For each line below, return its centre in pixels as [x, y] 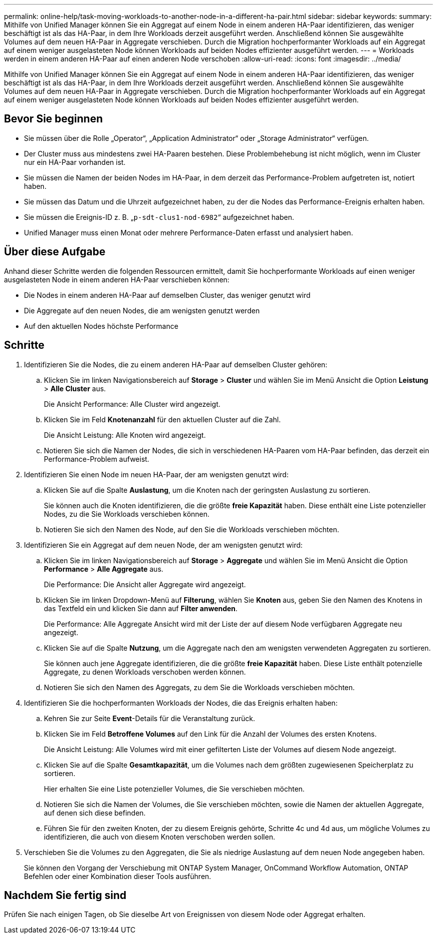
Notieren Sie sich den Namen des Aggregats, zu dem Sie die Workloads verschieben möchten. [200, 687]
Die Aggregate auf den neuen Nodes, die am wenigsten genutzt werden [142, 310]
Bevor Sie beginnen [54, 119]
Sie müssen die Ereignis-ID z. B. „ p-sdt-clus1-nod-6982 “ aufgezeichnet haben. [159, 217]
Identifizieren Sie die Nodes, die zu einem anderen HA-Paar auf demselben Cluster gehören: [176, 364]
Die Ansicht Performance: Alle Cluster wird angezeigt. [132, 404]
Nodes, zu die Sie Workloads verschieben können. [127, 514]
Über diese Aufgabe [55, 252]
